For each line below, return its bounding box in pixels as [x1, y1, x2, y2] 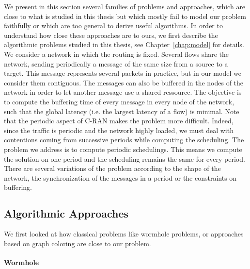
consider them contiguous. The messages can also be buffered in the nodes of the [4, 77, 244, 87]
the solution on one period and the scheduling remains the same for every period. [4, 153, 245, 164]
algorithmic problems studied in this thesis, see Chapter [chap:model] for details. [4, 39, 244, 50]
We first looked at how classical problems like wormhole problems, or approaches [4, 229, 244, 239]
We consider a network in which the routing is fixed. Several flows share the [4, 49, 229, 59]
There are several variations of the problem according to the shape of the [4, 163, 221, 173]
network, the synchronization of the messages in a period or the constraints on [4, 172, 237, 183]
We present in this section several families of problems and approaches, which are [4, 1, 246, 11]
